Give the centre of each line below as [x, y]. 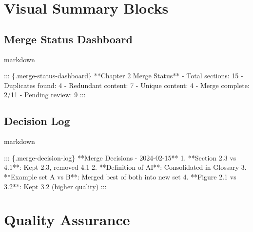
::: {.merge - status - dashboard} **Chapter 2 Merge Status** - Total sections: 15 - [124, 76]
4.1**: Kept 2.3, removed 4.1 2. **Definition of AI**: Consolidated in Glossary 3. [125, 167]
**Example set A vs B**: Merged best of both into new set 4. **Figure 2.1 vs [120, 176]
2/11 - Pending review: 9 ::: [45, 95]
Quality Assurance [67, 220]
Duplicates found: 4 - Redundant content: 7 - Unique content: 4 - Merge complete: [127, 85]
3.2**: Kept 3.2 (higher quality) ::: [55, 186]
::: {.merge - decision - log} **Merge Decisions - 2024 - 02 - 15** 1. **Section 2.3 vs [120, 157]
